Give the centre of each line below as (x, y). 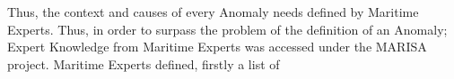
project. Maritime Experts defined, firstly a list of (144, 63)
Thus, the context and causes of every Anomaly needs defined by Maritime (213, 12)
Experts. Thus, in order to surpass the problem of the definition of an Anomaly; (227, 29)
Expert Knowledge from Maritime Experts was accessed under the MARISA (217, 47)
